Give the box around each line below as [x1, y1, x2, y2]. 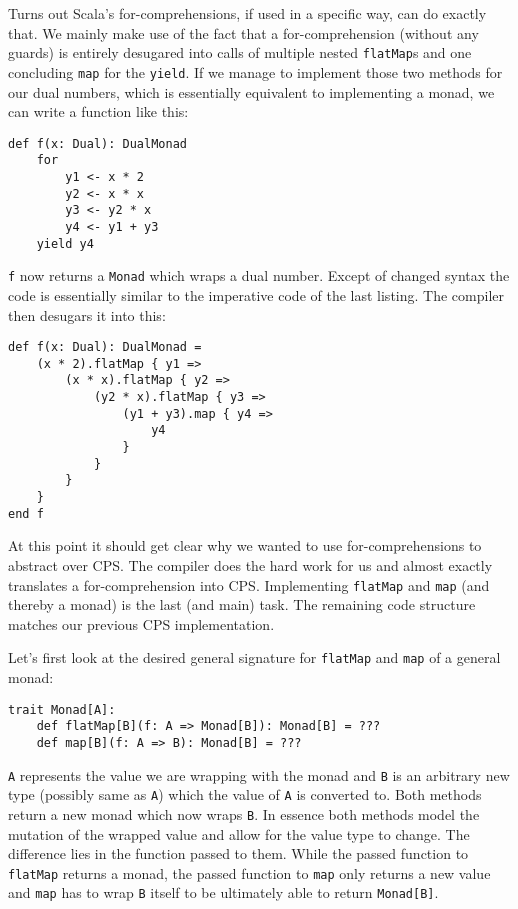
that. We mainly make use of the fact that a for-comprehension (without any [8, 22, 479, 43]
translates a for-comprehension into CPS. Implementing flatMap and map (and [8, 574, 490, 595]
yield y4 [36, 236, 94, 251]
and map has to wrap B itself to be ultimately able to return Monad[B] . [8, 882, 439, 903]
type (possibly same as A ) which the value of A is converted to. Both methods [8, 784, 482, 805]
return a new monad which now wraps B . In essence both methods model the [8, 803, 480, 824]
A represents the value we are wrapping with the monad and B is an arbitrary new [8, 764, 510, 785]
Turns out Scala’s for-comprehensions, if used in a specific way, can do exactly [8, 3, 487, 23]
